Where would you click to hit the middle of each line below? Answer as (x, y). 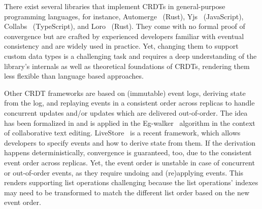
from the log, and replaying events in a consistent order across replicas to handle (129, 103)
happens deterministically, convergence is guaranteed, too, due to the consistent (128, 152)
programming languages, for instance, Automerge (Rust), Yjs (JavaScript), (124, 16)
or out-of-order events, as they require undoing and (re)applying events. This (124, 172)
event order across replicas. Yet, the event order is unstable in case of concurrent (129, 162)
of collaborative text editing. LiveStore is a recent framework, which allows (122, 133)
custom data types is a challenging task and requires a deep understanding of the (130, 56)
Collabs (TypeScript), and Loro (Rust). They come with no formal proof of (125, 26)
